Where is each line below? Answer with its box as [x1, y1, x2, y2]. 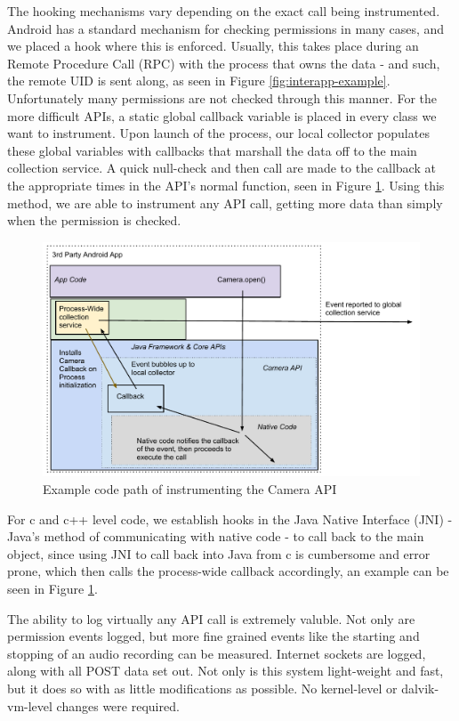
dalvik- [401, 679, 439, 697]
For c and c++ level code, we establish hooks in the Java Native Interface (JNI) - [7, 509, 453, 528]
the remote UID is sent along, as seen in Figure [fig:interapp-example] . [7, 71, 391, 90]
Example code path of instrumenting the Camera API [43, 480, 337, 498]
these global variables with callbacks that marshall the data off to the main [7, 141, 417, 159]
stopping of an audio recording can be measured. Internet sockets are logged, [7, 644, 426, 662]
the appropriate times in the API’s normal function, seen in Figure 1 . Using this [7, 175, 445, 194]
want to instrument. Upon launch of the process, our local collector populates [7, 124, 430, 142]
